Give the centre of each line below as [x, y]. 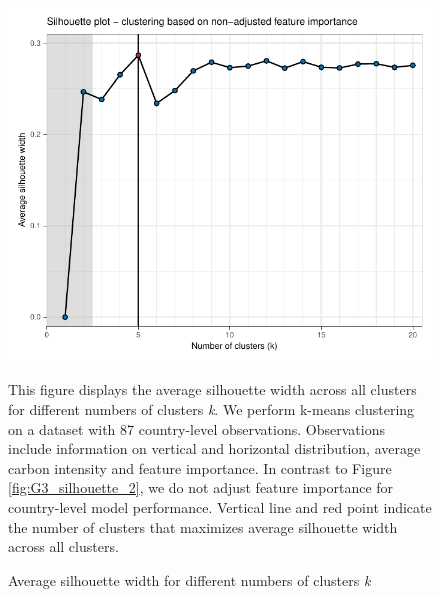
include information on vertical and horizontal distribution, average [214, 448]
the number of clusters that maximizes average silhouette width [203, 526]
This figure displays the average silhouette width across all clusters [212, 389]
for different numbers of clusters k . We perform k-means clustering [211, 409]
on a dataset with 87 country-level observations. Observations [196, 428]
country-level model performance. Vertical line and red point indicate [220, 506]
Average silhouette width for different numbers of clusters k [189, 579]
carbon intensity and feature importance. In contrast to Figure [200, 467]
